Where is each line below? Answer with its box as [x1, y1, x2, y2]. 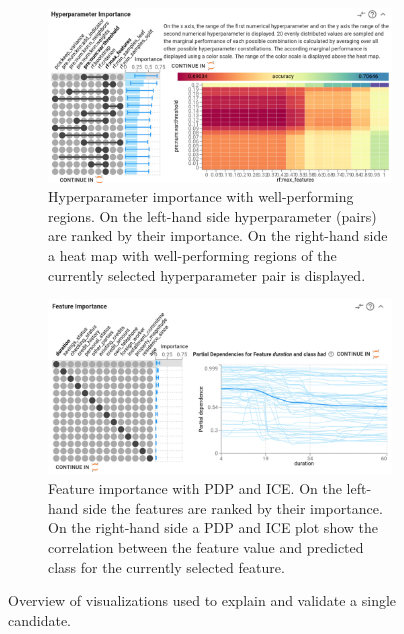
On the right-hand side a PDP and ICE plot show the [48, 517, 378, 538]
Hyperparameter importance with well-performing [48, 186, 354, 207]
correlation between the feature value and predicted [48, 536, 364, 557]
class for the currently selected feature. [48, 556, 285, 577]
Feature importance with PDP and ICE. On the [48, 478, 342, 499]
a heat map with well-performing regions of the [48, 245, 337, 266]
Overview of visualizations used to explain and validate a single [8, 590, 397, 611]
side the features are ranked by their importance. [83, 497, 383, 518]
